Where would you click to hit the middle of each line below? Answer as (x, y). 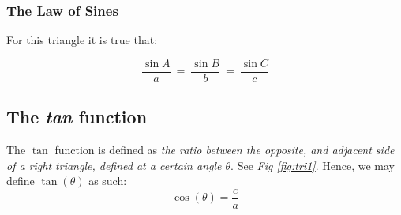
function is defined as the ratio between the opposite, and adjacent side (225, 150)
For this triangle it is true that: (82, 40)
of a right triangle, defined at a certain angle (114, 165)
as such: (108, 181)
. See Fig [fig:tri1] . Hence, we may (313, 165)
